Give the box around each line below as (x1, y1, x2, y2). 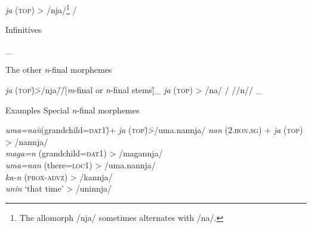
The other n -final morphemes (5, 63, 112, 76)
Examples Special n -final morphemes (5, 103, 140, 116)
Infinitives (5, 23, 42, 36)
